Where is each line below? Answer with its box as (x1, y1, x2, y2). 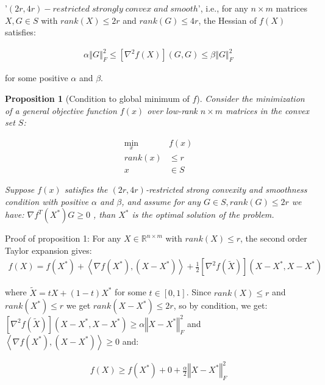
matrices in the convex (226, 104, 310, 117)
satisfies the (64, 183, 108, 195)
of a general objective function (5, 104, 117, 117)
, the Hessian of (198, 13, 257, 26)
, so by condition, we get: (173, 299, 268, 312)
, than (93, 208, 116, 221)
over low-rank (147, 104, 198, 117)
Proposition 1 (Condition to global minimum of (5, 92, 190, 104)
